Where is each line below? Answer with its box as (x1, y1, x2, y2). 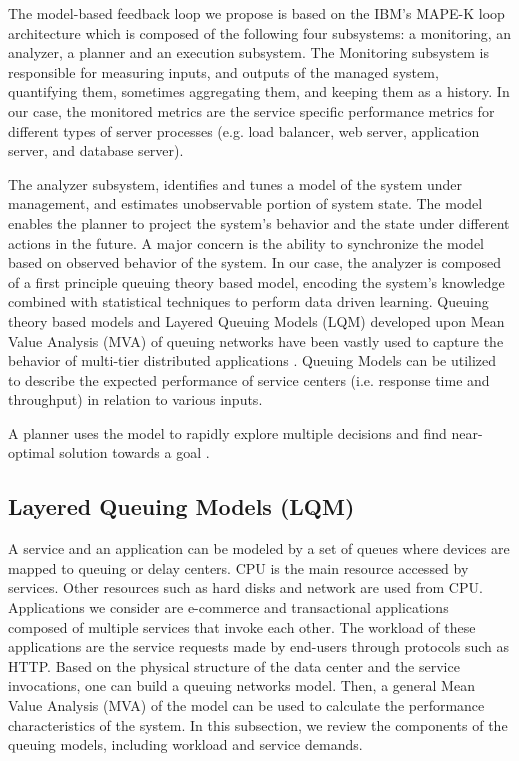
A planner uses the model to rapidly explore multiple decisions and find (8, 422, 447, 443)
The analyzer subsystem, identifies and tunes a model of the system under (8, 173, 463, 194)
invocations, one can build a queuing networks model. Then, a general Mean (8, 675, 475, 696)
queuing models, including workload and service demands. (8, 734, 363, 755)
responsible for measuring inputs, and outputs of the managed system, (8, 61, 439, 82)
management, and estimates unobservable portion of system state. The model (8, 193, 483, 214)
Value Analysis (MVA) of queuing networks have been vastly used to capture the (8, 330, 504, 351)
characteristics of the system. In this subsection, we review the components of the (8, 714, 508, 735)
